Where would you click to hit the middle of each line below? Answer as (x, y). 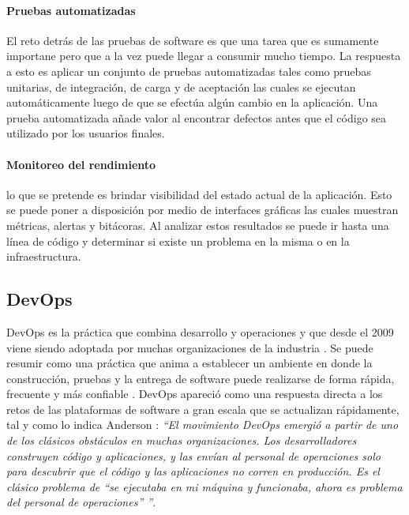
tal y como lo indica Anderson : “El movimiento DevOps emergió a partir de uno (203, 425)
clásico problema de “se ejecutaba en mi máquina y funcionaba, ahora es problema (204, 486)
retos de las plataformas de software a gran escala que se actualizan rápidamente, (203, 409)
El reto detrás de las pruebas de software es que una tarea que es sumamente (193, 40)
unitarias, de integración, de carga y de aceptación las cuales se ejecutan (181, 86)
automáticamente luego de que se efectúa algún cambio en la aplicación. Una (192, 102)
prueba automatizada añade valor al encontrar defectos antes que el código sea (197, 117)
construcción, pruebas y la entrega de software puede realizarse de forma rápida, (201, 378)
